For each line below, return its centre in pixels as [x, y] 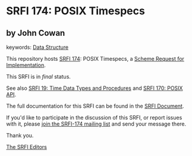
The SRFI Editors [27, 147]
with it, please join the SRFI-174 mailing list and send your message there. [96, 124]
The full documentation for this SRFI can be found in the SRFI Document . [95, 106]
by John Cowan [36, 33]
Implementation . [26, 65]
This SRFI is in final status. [39, 77]
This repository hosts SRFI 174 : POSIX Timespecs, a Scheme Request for [95, 59]
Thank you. [20, 135]
